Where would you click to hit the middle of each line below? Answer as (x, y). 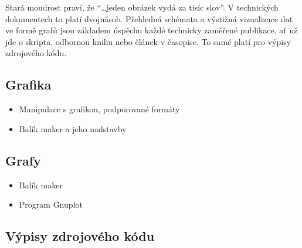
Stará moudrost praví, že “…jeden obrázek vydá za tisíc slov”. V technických (142, 7)
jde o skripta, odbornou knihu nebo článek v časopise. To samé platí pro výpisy (148, 41)
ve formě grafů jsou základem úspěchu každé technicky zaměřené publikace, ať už (152, 30)
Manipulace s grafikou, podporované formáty (99, 109)
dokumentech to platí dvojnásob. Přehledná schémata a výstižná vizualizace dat (149, 18)
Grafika (28, 85)
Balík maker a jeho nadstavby (73, 128)
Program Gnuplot (51, 204)
